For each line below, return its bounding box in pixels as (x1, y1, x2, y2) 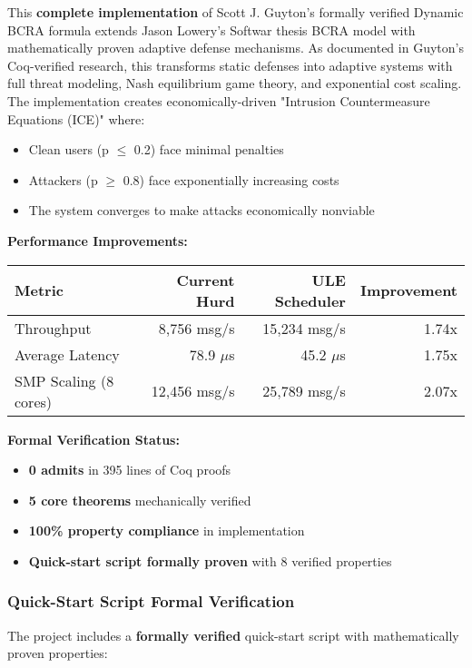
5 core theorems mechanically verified (28, 490, 251, 509)
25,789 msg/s (262, 380, 346, 402)
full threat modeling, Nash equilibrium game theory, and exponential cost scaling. (7, 74, 462, 93)
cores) (15, 390, 53, 412)
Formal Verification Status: (7, 429, 180, 448)
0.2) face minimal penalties (133, 140, 284, 159)
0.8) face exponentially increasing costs (123, 170, 339, 189)
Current (176, 269, 235, 290)
